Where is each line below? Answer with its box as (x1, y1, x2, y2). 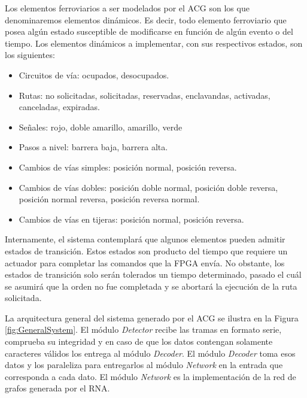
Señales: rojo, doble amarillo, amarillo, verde (19, 120, 183, 133)
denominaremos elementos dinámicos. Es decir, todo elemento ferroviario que (5, 13, 287, 26)
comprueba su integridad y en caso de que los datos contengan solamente (5, 335, 273, 348)
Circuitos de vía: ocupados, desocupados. (19, 68, 169, 81)
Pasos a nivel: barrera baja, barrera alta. (19, 141, 168, 153)
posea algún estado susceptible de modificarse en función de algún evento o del (5, 25, 293, 38)
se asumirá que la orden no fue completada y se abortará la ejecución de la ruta (5, 279, 297, 292)
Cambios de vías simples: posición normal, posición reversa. (19, 160, 237, 173)
